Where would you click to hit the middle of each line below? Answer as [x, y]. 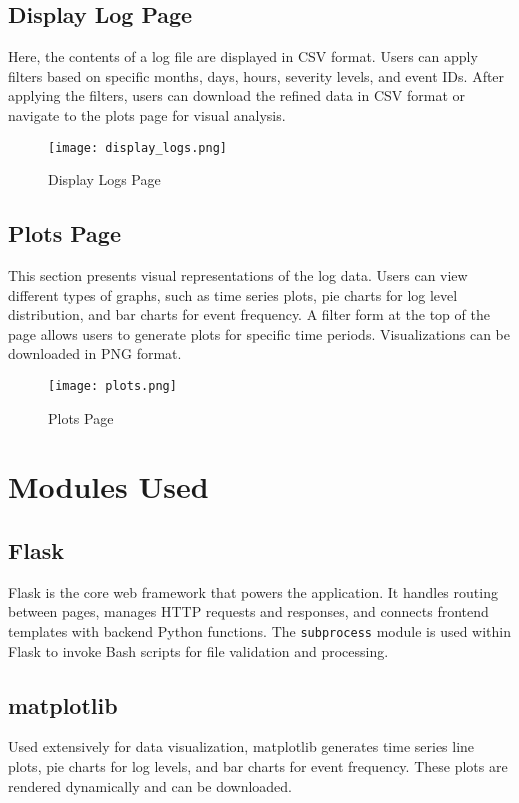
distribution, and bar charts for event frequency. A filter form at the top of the [249, 314]
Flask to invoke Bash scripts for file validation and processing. [198, 650]
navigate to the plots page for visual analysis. [147, 114]
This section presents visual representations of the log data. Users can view [238, 275]
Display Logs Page [104, 179]
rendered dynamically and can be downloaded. [150, 785]
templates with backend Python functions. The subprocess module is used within [260, 631]
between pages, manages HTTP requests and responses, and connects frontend [248, 611]
